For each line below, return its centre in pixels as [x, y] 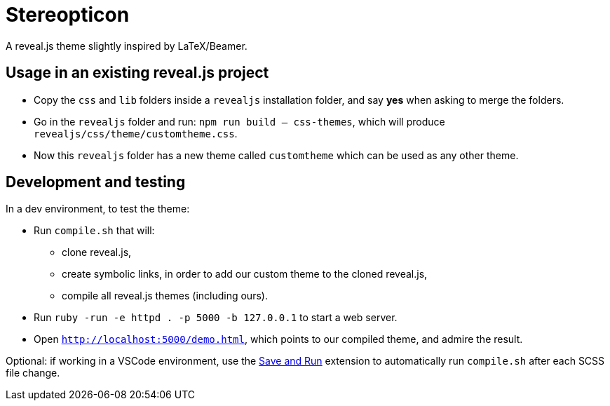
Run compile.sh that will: [94, 231]
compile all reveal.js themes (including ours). [165, 296]
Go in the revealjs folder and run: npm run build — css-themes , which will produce [239, 121]
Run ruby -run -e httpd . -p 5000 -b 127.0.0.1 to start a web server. [216, 318]
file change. [33, 373]
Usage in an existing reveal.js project [137, 73]
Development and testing [96, 182]
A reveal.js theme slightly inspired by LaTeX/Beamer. [127, 46]
